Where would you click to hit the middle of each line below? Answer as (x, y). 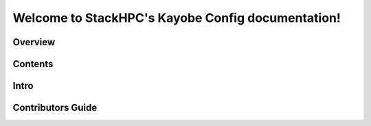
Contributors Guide (55, 108)
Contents (33, 64)
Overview (34, 42)
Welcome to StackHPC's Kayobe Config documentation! (177, 18)
